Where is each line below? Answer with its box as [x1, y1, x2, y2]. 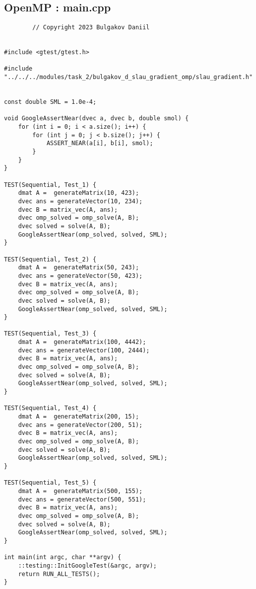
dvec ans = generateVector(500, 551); [18, 496, 146, 503]
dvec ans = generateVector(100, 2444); [18, 346, 150, 354]
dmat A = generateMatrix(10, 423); [18, 189, 139, 197]
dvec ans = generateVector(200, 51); [18, 421, 143, 428]
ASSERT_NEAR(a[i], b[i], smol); [46, 140, 153, 147]
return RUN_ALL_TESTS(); [18, 570, 100, 578]
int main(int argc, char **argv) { [4, 554, 122, 561]
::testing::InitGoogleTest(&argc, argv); [18, 562, 157, 569]
